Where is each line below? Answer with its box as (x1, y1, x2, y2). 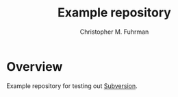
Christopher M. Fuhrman (79, 28, 149, 36)
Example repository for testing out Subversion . (6, 81, 138, 90)
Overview (6, 58, 63, 74)
